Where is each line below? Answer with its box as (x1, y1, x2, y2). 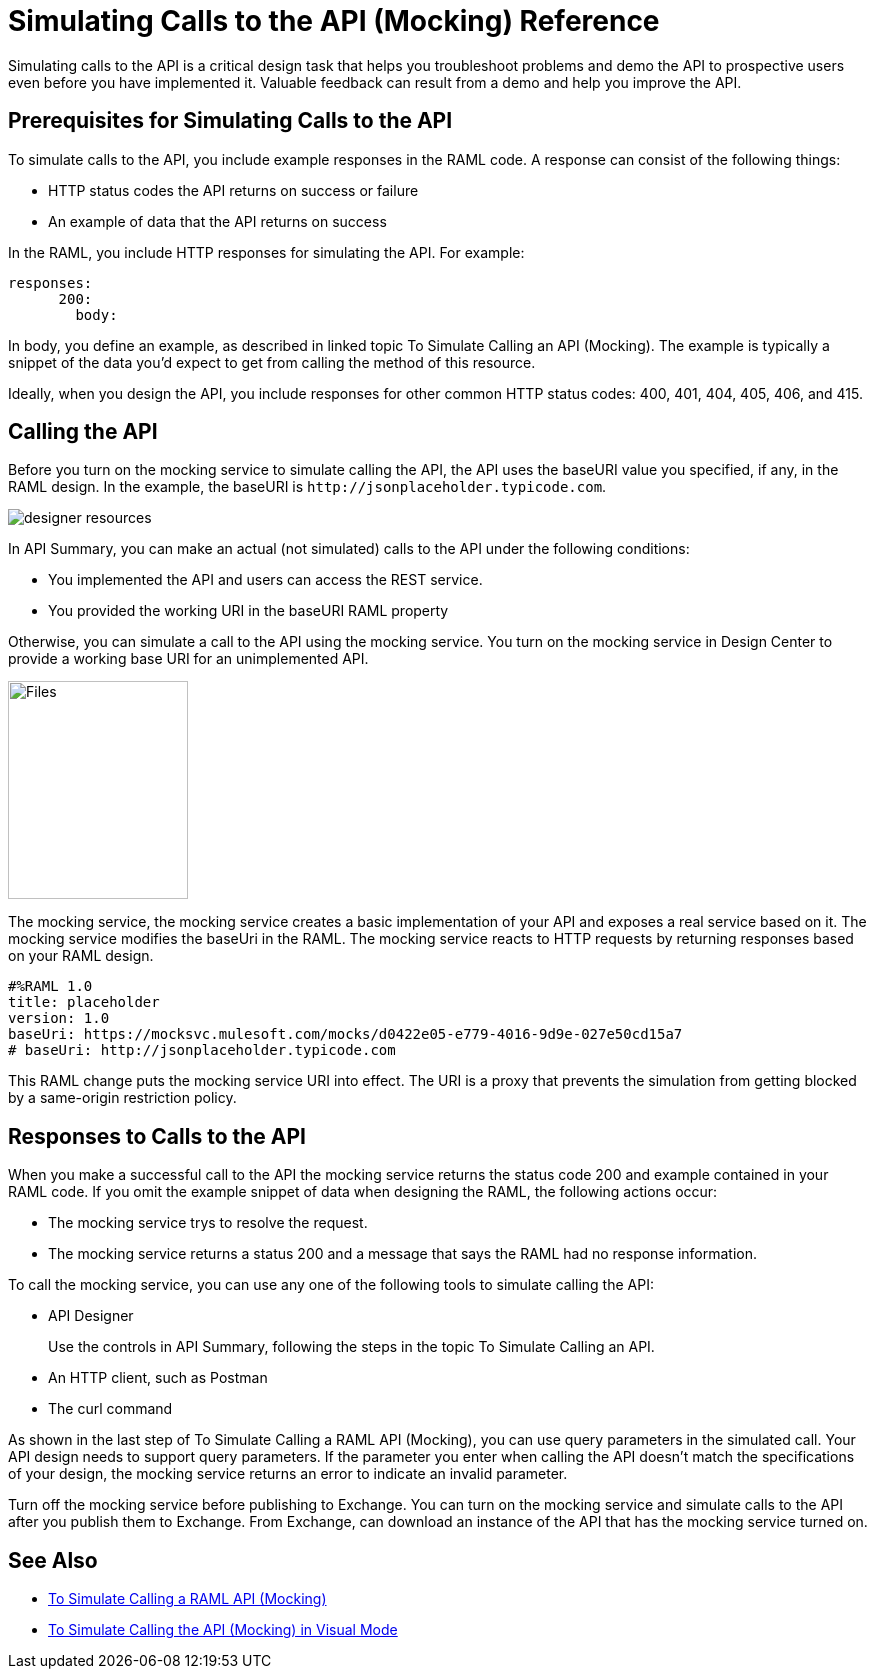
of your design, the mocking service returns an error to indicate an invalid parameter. (8, 1465, 568, 1483)
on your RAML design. (8, 947, 154, 965)
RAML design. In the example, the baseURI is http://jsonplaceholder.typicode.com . (8, 478, 607, 496)
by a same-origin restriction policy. (8, 1089, 237, 1107)
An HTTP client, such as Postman (48, 1369, 268, 1387)
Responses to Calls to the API (8, 1123, 306, 1149)
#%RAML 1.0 (8, 978, 93, 995)
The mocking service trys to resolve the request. (48, 1214, 368, 1232)
